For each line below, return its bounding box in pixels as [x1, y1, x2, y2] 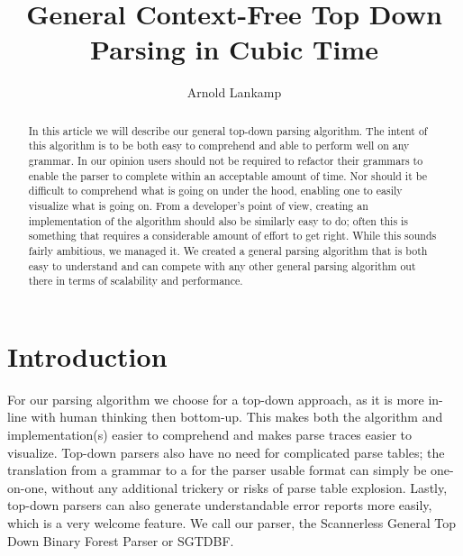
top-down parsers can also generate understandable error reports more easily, [7, 496, 432, 515]
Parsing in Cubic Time [90, 31, 378, 68]
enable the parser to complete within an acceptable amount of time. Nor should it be [28, 168, 427, 183]
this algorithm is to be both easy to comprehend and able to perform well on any [28, 138, 410, 153]
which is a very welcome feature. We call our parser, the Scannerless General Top [7, 514, 457, 533]
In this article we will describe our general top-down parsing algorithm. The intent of [28, 123, 428, 138]
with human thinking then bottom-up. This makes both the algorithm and [31, 407, 443, 426]
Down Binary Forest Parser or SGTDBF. [7, 531, 234, 550]
